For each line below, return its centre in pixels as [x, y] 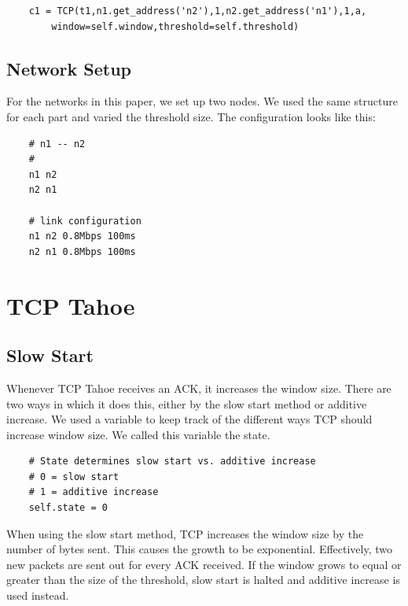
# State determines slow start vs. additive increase [172, 462]
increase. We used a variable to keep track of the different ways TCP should [189, 419]
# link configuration [85, 221]
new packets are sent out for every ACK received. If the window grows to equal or [204, 564]
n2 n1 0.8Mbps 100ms [82, 251]
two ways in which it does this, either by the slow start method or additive [187, 403]
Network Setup [69, 68]
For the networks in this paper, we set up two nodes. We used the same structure [202, 101]
